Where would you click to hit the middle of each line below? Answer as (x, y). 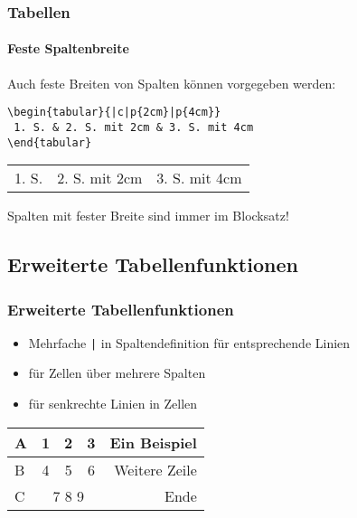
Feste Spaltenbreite (68, 48)
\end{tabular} (50, 142)
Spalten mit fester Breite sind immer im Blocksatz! (148, 216)
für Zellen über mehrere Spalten (117, 373)
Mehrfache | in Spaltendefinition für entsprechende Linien (189, 342)
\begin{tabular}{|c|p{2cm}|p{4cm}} (114, 113)
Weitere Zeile (155, 469)
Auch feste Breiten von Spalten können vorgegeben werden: (172, 83)
